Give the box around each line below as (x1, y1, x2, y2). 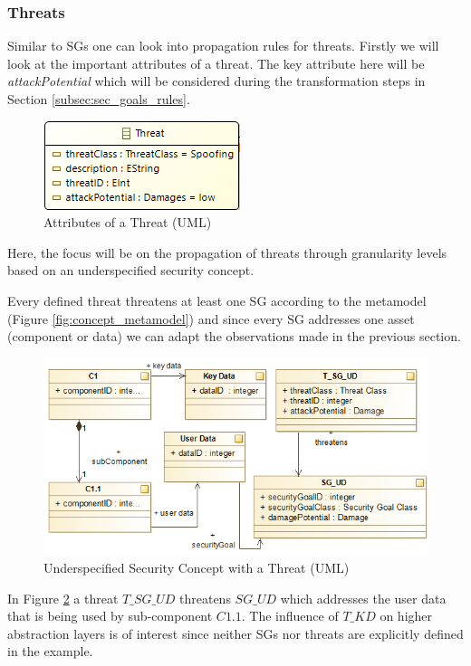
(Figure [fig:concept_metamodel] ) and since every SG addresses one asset (7, 309, 415, 328)
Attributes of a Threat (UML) (43, 213, 212, 232)
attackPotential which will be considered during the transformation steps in (7, 71, 426, 90)
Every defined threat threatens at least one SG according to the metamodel (7, 290, 427, 309)
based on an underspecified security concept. (7, 261, 255, 280)
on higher (380, 606, 433, 625)
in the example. (7, 642, 93, 661)
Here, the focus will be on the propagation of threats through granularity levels (7, 243, 447, 262)
